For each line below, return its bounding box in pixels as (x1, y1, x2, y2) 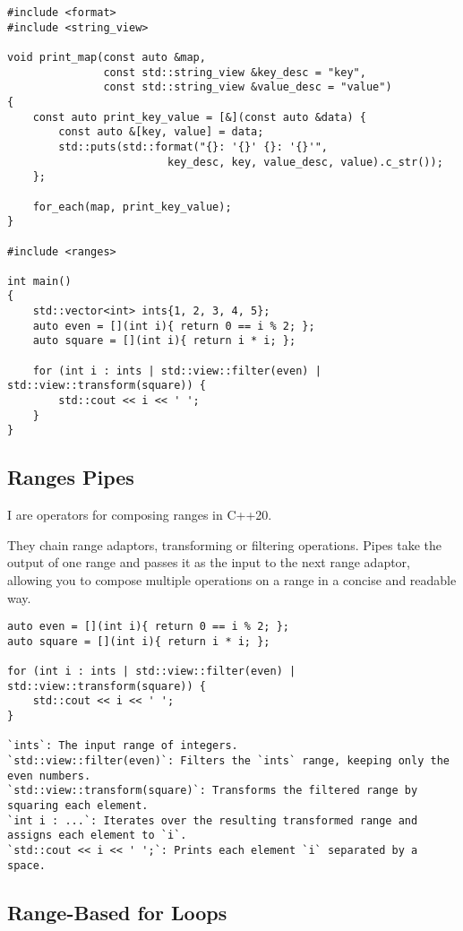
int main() (7, 274, 72, 288)
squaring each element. (7, 799, 149, 813)
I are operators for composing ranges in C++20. (7, 505, 272, 524)
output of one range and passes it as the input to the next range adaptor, (7, 553, 411, 572)
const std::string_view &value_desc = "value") (103, 81, 392, 94)
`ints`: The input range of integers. (7, 739, 238, 753)
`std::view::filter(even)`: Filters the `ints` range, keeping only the (7, 754, 450, 768)
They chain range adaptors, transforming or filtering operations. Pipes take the (7, 535, 442, 554)
